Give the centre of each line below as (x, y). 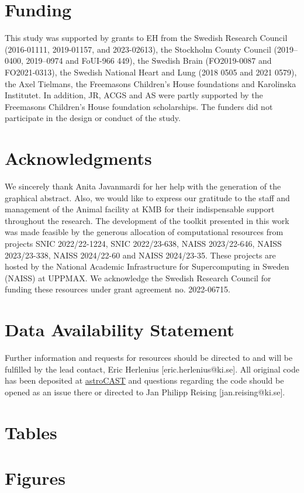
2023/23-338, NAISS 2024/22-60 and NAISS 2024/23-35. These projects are (140, 255)
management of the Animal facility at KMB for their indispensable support (140, 209)
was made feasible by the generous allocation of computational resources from (144, 232)
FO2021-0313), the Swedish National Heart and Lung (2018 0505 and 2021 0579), (151, 72)
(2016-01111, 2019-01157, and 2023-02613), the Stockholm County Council (138, 49)
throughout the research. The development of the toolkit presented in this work (147, 220)
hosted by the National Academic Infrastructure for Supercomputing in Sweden (147, 266)
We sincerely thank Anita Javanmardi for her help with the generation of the (143, 186)
